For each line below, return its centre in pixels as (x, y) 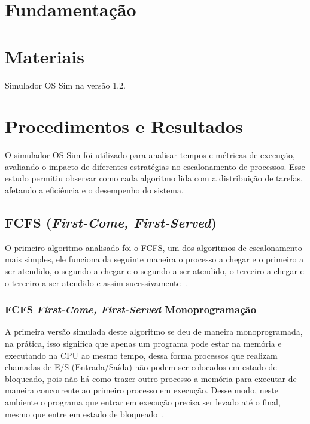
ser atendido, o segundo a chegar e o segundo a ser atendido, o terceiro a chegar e (154, 270)
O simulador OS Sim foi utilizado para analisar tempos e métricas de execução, (150, 155)
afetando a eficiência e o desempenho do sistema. (94, 190)
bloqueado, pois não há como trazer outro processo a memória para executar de (151, 378)
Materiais (45, 56)
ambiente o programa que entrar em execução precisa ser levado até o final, (143, 402)
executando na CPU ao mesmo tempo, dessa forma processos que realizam (141, 355)
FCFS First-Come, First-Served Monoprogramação (131, 309)
